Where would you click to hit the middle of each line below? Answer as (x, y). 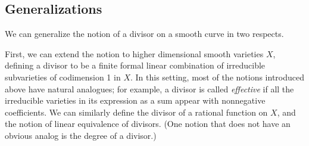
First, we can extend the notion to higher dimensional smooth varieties (134, 53)
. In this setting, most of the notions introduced (217, 77)
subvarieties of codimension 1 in (63, 77)
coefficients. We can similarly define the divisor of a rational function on (136, 112)
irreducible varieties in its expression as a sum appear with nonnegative (135, 100)
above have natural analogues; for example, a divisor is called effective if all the (149, 88)
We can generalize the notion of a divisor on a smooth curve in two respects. (144, 34)
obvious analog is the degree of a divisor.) (81, 135)
